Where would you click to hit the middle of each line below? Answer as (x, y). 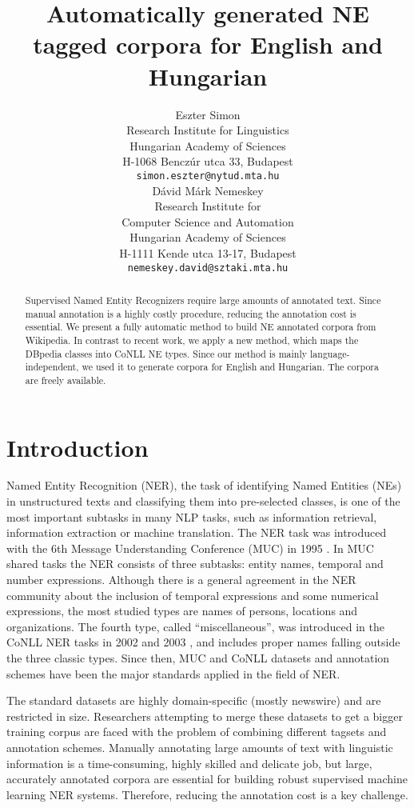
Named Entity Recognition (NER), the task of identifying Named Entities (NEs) (204, 485)
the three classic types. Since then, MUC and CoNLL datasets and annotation (198, 658)
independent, (52, 367)
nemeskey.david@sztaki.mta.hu (208, 268)
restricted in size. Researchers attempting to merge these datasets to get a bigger (205, 716)
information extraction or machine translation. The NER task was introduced (197, 532)
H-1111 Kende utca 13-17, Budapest (208, 252)
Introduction (78, 447)
